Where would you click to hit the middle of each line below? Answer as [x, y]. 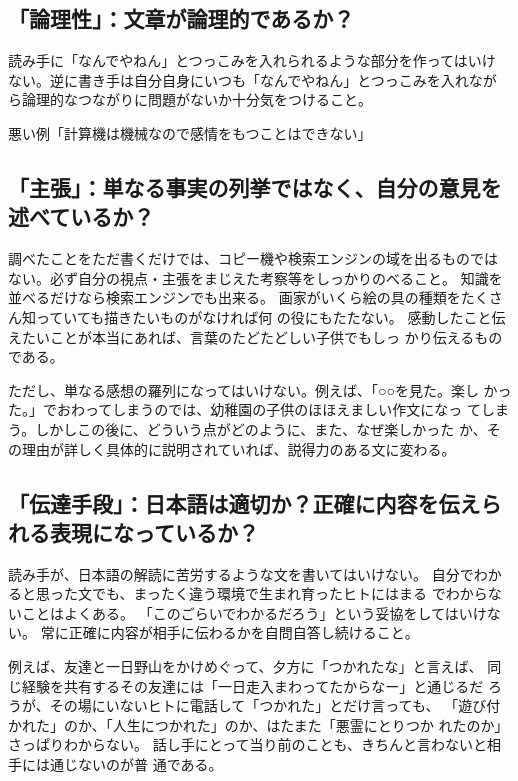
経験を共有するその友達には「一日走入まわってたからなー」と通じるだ [252, 685]
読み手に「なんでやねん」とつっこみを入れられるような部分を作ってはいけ [252, 60]
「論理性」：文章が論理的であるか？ [181, 18]
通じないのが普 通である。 [136, 764]
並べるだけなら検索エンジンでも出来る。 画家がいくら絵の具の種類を [234, 297]
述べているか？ [81, 216]
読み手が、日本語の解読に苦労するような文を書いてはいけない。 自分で [241, 573]
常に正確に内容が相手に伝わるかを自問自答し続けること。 [229, 632]
